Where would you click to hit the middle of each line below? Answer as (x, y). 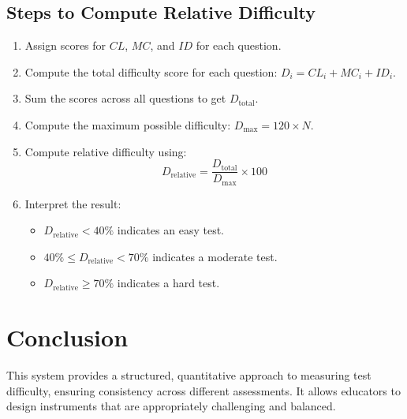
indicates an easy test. (170, 230)
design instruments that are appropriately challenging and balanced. (171, 406)
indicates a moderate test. (215, 256)
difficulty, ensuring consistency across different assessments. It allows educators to (203, 390)
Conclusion (67, 337)
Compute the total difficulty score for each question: (151, 71)
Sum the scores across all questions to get (125, 98)
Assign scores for (65, 45)
